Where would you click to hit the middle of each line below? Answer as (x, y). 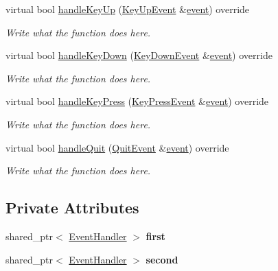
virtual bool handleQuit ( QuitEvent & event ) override (117, 147)
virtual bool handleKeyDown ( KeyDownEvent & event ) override (139, 55)
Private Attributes (72, 208)
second (162, 259)
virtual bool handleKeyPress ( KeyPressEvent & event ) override (137, 101)
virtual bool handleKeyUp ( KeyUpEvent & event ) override (128, 9)
